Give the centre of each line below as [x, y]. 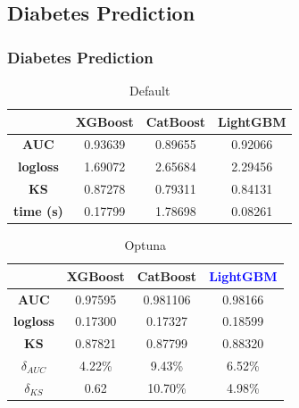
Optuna [145, 245]
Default [150, 90]
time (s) [38, 210]
